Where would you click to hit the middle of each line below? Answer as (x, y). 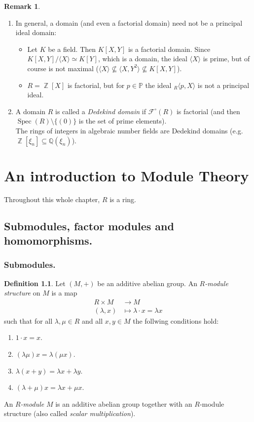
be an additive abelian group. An (147, 283)
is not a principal (223, 85)
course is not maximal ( (63, 68)
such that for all (28, 320)
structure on (22, 293)
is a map (64, 293)
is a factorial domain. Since (169, 49)
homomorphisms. (48, 240)
